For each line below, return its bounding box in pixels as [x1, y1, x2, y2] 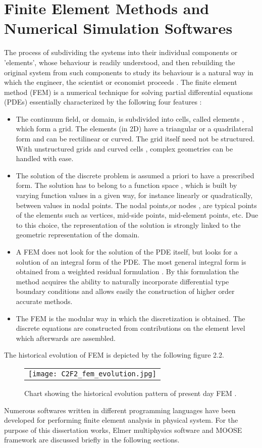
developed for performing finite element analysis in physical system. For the [4, 415, 238, 425]
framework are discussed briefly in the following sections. [4, 434, 180, 445]
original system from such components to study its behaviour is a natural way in [4, 67, 253, 77]
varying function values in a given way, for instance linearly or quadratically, [16, 190, 253, 201]
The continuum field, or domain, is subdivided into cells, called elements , [16, 113, 244, 124]
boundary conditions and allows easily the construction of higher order [16, 286, 235, 296]
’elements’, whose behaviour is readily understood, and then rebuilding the [4, 57, 235, 67]
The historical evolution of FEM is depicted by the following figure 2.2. [4, 350, 224, 360]
